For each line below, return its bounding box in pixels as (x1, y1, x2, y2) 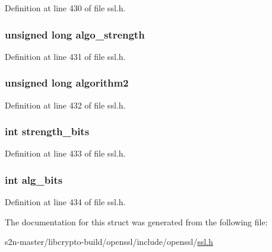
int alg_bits (5, 172, 63, 187)
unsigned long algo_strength (5, 27, 145, 42)
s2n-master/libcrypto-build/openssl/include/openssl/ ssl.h (5, 235, 213, 248)
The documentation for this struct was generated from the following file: (5, 215, 268, 228)
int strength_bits (5, 124, 90, 139)
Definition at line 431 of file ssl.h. (5, 50, 126, 62)
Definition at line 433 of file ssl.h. (5, 147, 126, 160)
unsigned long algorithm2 (5, 75, 129, 90)
